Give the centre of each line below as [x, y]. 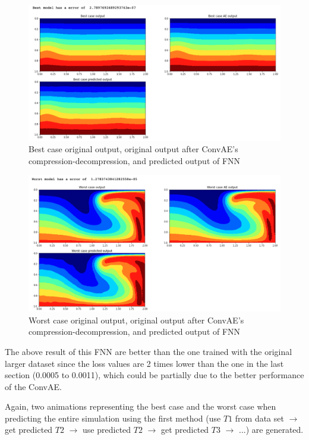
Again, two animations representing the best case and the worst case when [141, 406]
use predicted [107, 430]
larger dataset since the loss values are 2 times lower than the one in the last [144, 363]
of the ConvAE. [33, 386]
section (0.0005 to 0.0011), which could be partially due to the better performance [154, 375]
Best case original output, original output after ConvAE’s [133, 149]
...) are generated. [271, 430]
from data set [259, 418]
